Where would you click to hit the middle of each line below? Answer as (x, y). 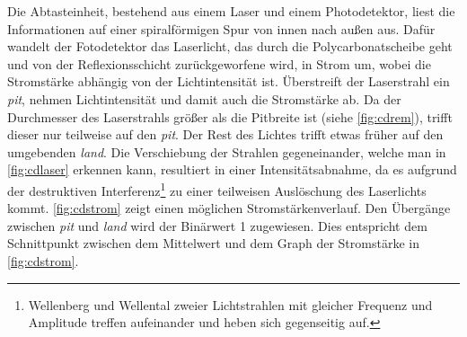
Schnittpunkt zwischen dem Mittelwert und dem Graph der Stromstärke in (213, 243)
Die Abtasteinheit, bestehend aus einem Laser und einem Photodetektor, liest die (231, 11)
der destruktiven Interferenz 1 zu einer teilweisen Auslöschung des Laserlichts (217, 189)
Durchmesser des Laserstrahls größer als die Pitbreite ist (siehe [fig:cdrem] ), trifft (230, 116)
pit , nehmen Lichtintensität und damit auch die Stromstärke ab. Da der (204, 98)
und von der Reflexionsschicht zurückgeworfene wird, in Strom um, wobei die (219, 63)
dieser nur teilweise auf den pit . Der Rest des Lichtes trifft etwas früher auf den (225, 134)
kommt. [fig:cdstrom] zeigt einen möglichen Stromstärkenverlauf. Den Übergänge (229, 208)
